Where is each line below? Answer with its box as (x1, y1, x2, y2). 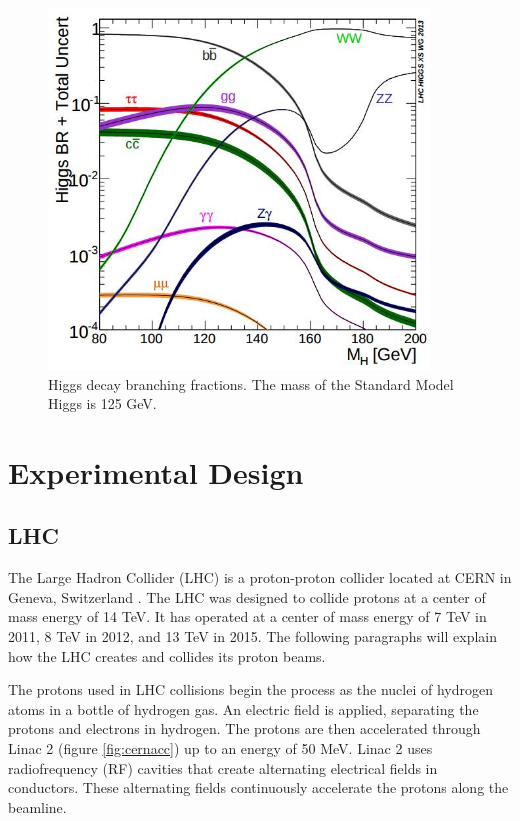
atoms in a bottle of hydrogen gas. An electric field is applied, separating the (8, 698, 479, 719)
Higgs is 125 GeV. (48, 393, 157, 414)
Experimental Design (8, 451, 304, 492)
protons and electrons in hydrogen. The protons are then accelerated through (8, 718, 481, 739)
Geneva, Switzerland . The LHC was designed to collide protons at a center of (8, 586, 486, 607)
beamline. (8, 796, 67, 817)
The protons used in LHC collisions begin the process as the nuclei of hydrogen (8, 679, 493, 700)
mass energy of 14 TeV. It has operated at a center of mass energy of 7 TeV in (8, 606, 487, 627)
